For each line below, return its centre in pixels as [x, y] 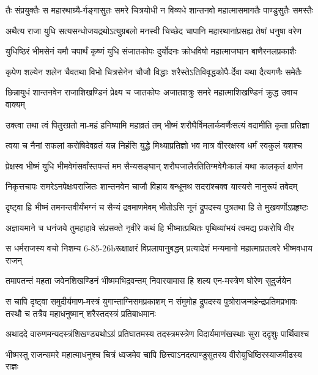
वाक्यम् [15, 104]
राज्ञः [12, 366]
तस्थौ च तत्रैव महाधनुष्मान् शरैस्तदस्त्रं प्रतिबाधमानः [81, 313]
